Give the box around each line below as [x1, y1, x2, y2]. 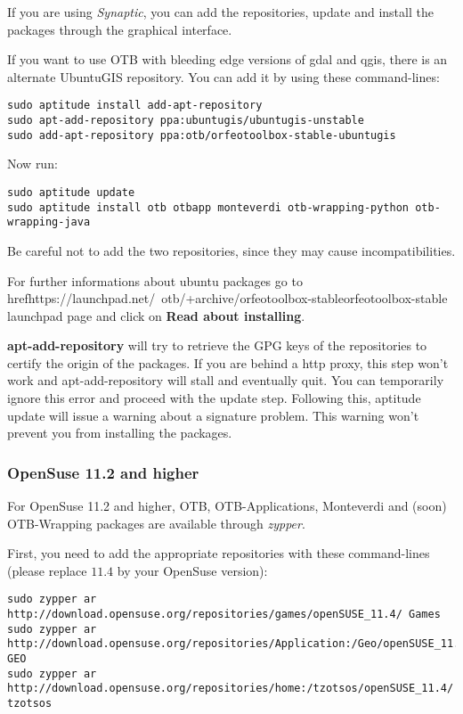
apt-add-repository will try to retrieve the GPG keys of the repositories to [7, 336, 427, 355]
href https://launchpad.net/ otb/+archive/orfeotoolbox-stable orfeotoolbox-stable [7, 289, 448, 308]
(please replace [7, 561, 87, 579]
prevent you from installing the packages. [7, 423, 232, 442]
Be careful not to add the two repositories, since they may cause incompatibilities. [7, 241, 456, 259]
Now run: [7, 154, 58, 173]
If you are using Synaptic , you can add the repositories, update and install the [7, 3, 434, 21]
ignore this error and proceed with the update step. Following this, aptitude [7, 389, 421, 407]
